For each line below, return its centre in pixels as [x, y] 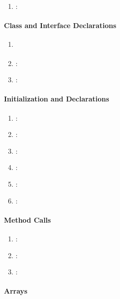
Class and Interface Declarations [60, 25]
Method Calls [28, 219]
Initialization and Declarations [57, 99]
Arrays [16, 291]
